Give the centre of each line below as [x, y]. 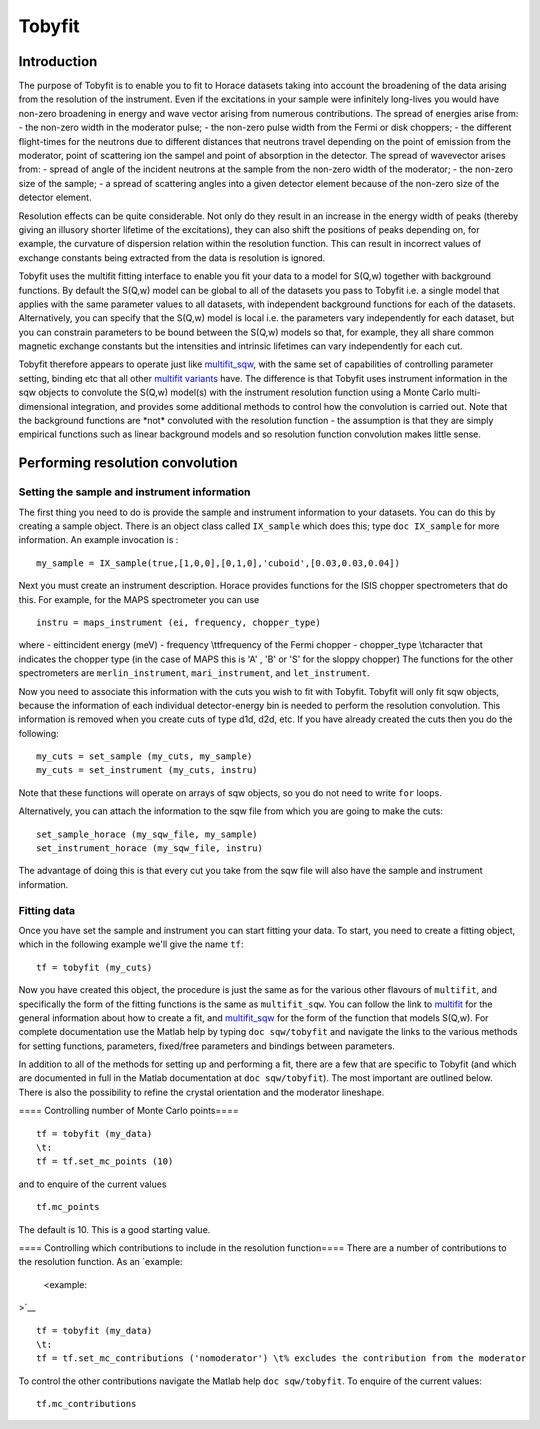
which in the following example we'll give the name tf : [131, 944]
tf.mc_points [68, 1207]
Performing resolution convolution [128, 463]
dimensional [43, 406]
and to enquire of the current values [92, 1184]
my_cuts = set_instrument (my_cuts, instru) [147, 770]
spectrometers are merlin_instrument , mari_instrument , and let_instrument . [194, 673]
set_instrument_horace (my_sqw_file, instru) [150, 848]
